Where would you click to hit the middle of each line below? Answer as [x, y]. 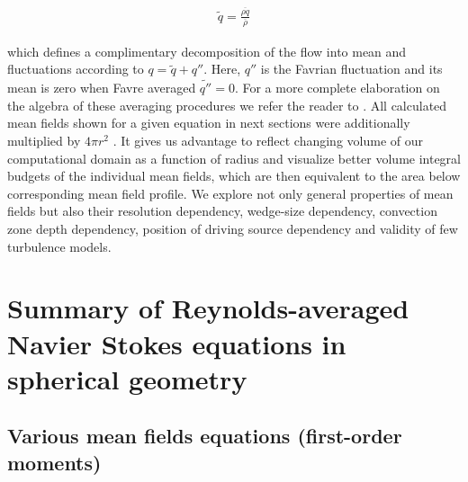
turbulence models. [59, 246]
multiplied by [44, 140]
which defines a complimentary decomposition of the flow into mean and [207, 51]
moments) [54, 462]
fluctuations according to [76, 69]
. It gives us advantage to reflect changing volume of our [268, 140]
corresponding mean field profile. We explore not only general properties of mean [230, 193]
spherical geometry [127, 378]
